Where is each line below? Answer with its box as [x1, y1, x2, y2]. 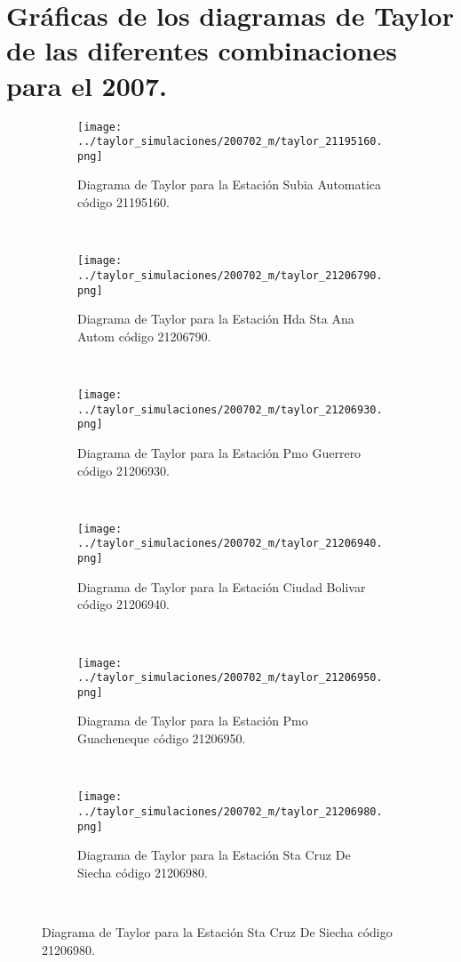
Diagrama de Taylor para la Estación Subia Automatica [77, 175, 382, 194]
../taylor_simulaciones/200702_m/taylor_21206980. [77, 805, 383, 818]
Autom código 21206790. [77, 326, 211, 345]
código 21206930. [77, 461, 170, 479]
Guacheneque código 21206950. [77, 729, 246, 748]
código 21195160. [77, 193, 170, 212]
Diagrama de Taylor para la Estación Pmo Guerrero [77, 443, 362, 461]
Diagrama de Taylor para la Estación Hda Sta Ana [77, 309, 354, 328]
